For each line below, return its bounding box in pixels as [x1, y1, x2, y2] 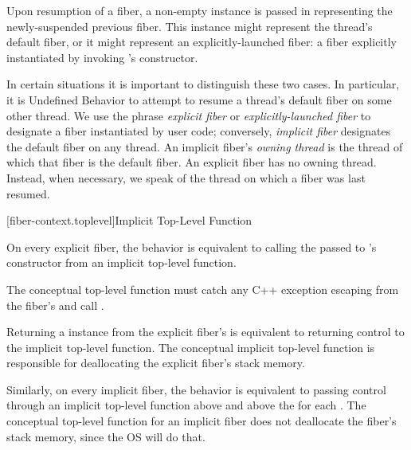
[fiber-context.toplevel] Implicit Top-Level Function [6, 212, 252, 229]
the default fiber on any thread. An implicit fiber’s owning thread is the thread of [6, 138, 403, 155]
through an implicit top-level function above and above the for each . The [6, 397, 366, 413]
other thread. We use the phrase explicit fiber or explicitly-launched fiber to [6, 107, 371, 123]
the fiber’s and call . [6, 296, 104, 313]
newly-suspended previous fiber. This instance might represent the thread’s [6, 18, 373, 34]
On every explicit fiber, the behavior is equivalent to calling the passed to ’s [6, 238, 377, 255]
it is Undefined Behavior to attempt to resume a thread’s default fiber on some [6, 91, 392, 108]
